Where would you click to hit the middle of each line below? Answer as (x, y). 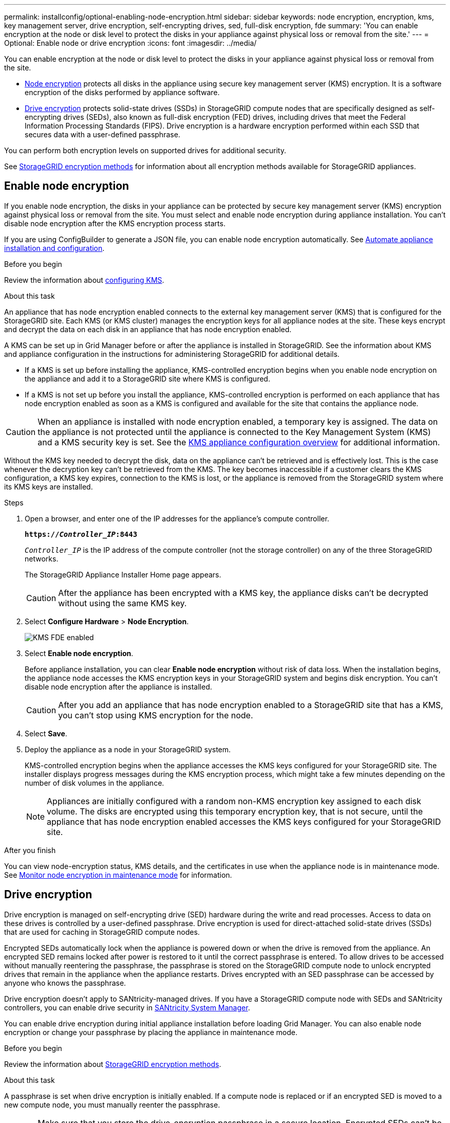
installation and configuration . (54, 248)
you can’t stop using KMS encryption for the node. (156, 715)
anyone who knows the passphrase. (65, 983)
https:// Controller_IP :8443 (81, 534)
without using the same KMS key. (123, 603)
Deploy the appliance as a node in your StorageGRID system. (128, 749)
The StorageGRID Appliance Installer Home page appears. (123, 574)
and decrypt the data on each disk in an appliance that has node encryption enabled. (148, 329)
